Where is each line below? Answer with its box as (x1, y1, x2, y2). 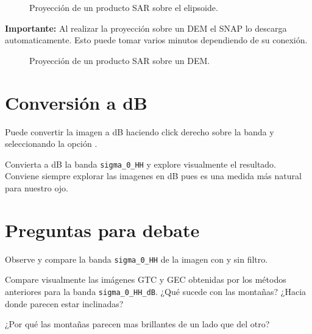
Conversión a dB (5, 90, 148, 115)
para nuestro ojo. (5, 181, 69, 194)
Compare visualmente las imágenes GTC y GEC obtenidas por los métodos (5, 273, 286, 286)
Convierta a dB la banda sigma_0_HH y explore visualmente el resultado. (5, 157, 277, 170)
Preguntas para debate (5, 217, 200, 242)
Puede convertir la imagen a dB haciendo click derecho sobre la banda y (5, 125, 274, 138)
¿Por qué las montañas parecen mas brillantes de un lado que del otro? (5, 318, 270, 330)
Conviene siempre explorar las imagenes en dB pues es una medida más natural (5, 169, 302, 182)
